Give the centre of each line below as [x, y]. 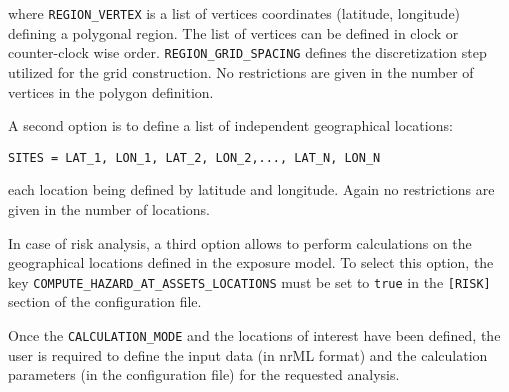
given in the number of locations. [109, 208]
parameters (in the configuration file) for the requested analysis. [204, 374]
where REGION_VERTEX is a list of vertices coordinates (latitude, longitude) [234, 13]
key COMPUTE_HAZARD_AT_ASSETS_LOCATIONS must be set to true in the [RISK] [249, 281]
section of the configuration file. [105, 301]
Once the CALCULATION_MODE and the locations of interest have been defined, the [254, 334]
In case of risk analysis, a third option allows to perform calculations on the [240, 242]
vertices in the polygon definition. [111, 91]
